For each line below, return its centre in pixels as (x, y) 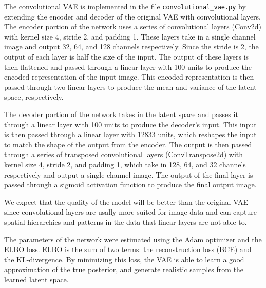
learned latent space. (36, 279)
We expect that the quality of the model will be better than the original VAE (126, 201)
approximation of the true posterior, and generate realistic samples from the (124, 269)
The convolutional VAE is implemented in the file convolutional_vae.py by (125, 6)
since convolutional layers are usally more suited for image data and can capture (131, 212)
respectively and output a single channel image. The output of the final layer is (129, 174)
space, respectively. (34, 97)
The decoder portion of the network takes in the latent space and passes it (121, 114)
